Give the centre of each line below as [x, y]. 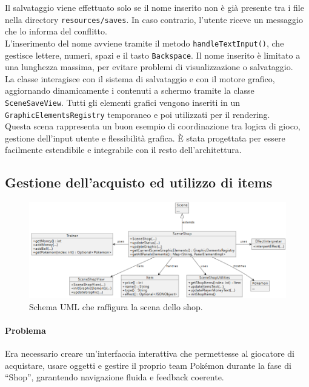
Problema [25, 330]
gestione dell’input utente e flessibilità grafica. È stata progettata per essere [145, 138]
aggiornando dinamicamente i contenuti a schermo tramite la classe [130, 90]
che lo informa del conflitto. [56, 31]
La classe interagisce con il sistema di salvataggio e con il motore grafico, [140, 78]
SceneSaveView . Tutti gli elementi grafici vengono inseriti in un [123, 102]
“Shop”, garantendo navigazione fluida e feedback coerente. [115, 377]
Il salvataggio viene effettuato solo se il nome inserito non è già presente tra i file [154, 7]
